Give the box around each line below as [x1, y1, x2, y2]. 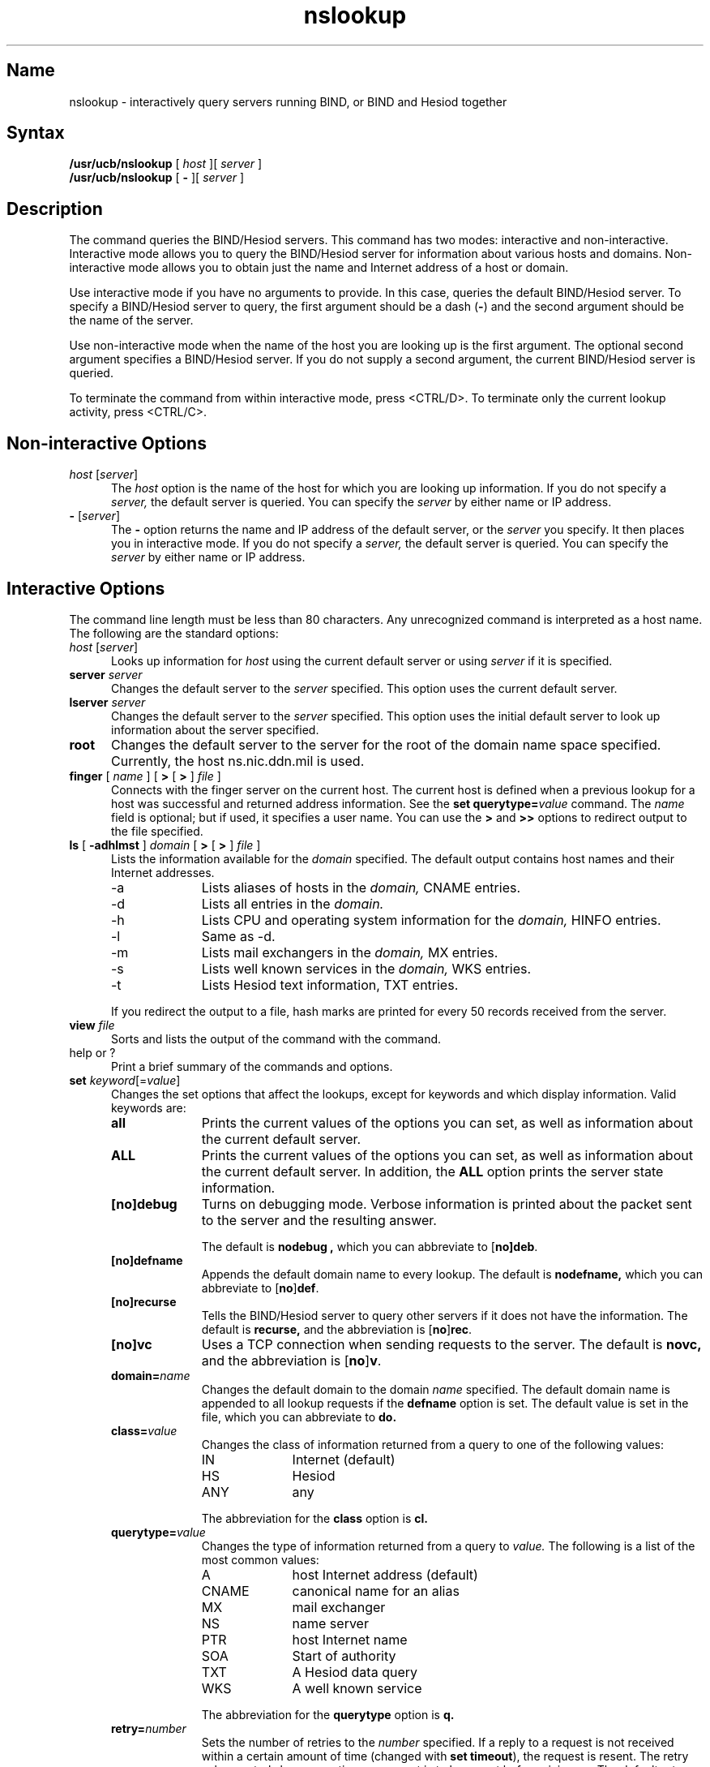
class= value [111, 1423, 177, 1438]
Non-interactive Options [6, 432, 207, 454]
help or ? [69, 1045, 116, 1060]
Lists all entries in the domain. [201, 895, 384, 912]
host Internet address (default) [292, 1566, 478, 1583]
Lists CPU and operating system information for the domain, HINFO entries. [201, 911, 661, 928]
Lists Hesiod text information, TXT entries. [201, 976, 459, 993]
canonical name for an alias [292, 1582, 460, 1599]
